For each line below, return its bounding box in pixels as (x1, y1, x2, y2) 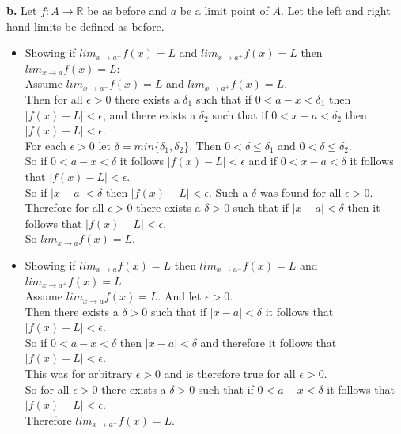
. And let (157, 288, 202, 304)
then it (347, 199, 380, 216)
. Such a (209, 183, 248, 200)
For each (25, 137, 66, 153)
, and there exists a (102, 106, 196, 123)
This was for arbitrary (25, 365, 133, 382)
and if (248, 153, 278, 169)
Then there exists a (25, 303, 119, 319)
